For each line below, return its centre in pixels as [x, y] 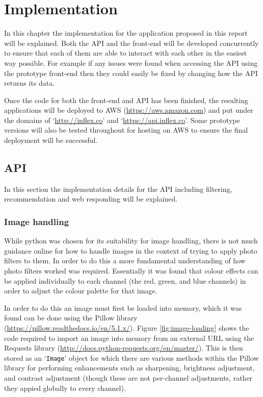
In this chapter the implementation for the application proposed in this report [126, 33]
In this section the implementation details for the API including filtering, [118, 189]
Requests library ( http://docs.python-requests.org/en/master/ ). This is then [124, 348]
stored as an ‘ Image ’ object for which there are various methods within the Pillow [131, 357]
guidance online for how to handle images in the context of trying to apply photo [131, 250]
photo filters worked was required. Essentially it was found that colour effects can [131, 271]
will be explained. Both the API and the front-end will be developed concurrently [131, 43]
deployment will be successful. [51, 140]
